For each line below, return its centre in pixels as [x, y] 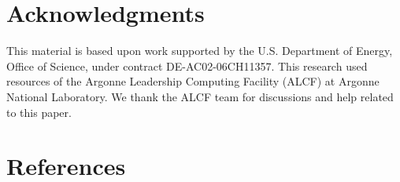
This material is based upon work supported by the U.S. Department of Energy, [200, 51]
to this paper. [39, 112]
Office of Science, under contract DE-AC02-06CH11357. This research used [187, 66]
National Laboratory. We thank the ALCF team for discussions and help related [200, 96]
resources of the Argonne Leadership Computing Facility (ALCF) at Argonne [193, 81]
